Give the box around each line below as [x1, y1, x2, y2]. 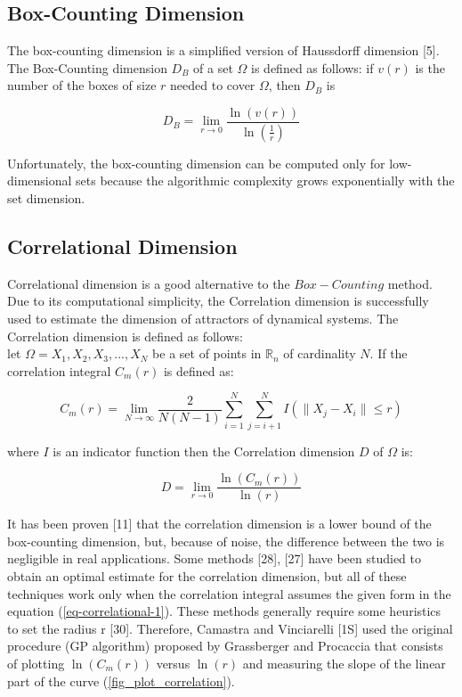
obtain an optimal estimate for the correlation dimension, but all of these [7, 567, 407, 585]
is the [415, 58, 445, 77]
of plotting [7, 653, 65, 672]
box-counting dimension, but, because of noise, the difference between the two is [7, 531, 445, 550]
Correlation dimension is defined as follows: [7, 326, 243, 345]
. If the [369, 344, 408, 363]
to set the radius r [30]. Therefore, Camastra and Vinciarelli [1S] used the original [7, 619, 453, 637]
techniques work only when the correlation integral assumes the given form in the [7, 584, 451, 603]
